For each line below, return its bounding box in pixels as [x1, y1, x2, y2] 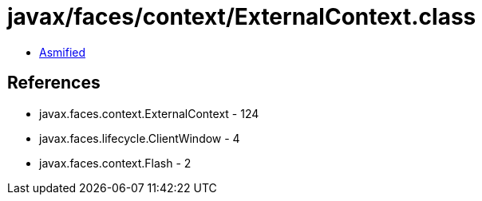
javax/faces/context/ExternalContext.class [7, 3, 476, 30]
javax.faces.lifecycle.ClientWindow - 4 [39, 131, 240, 145]
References [7, 73, 101, 93]
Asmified [39, 45, 86, 59]
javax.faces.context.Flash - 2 [39, 156, 192, 170]
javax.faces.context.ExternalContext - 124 [39, 106, 259, 120]
